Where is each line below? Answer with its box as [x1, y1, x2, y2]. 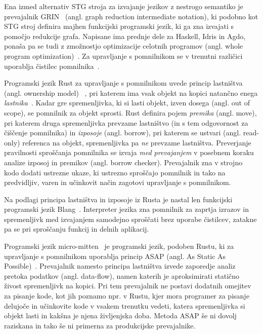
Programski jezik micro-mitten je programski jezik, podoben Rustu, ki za [4, 241, 234, 251]
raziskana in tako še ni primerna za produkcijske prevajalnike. [4, 320, 196, 330]
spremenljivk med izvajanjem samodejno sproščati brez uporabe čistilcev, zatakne [4, 213, 257, 224]
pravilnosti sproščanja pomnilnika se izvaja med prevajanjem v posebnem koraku [4, 147, 254, 158]
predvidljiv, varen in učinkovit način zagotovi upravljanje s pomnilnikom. [4, 177, 231, 188]
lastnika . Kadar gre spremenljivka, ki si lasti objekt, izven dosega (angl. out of [4, 97, 250, 108]
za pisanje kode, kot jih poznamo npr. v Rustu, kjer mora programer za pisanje [4, 290, 249, 301]
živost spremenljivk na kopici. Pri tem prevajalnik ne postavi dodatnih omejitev [4, 280, 251, 291]
